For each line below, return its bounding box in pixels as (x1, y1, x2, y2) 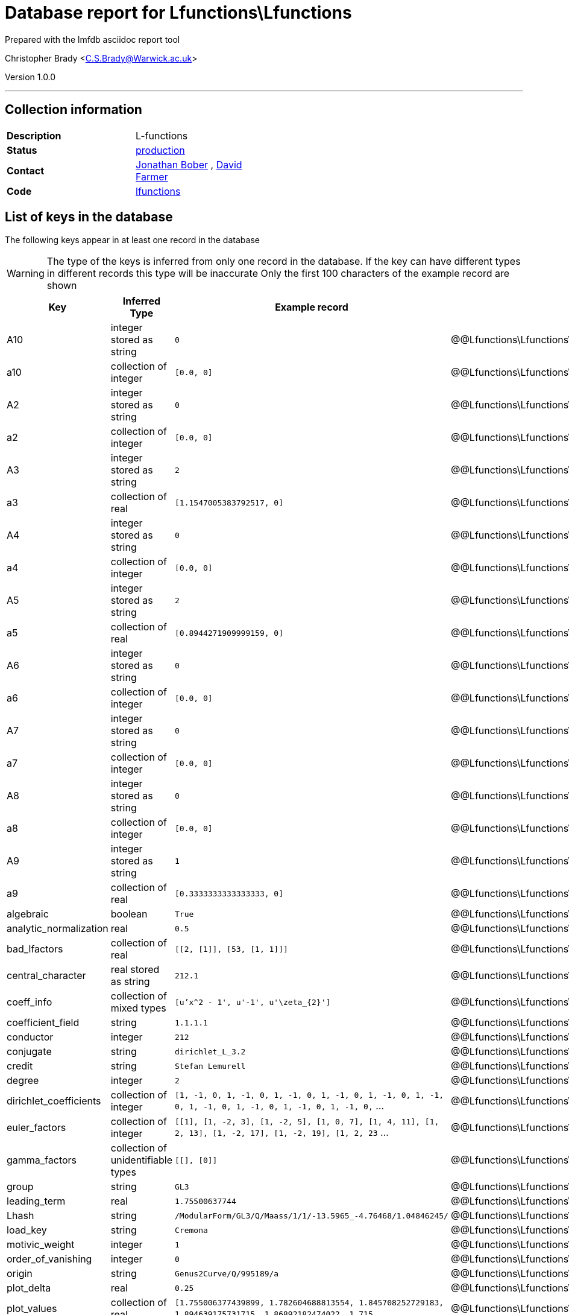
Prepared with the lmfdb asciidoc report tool (5, 34, 180, 45)
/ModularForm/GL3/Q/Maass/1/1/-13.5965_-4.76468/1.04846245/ (175, 1211, 448, 1220)
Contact (7, 164, 45, 177)
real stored (110, 963, 160, 976)
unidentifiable (110, 1154, 172, 1167)
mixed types (110, 1002, 166, 1015)
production (136, 144, 185, 156)
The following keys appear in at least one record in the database (5, 235, 260, 246)
